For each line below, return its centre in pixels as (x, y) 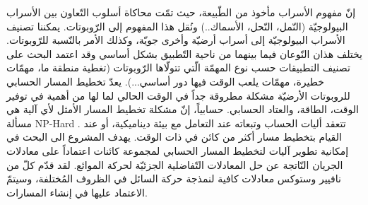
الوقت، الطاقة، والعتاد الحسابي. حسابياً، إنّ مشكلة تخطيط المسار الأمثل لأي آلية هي (183, 109)
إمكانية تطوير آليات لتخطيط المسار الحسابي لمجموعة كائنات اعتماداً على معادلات (178, 150)
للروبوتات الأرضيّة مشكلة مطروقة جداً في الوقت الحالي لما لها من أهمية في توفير (178, 95)
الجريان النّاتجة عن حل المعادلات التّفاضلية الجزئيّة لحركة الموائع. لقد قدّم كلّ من (175, 164)
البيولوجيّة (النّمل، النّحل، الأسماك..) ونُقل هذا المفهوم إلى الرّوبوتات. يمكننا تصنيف (177, 26)
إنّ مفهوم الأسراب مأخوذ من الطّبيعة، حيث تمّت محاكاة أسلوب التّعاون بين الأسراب (181, 12)
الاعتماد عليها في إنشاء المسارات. (77, 192)
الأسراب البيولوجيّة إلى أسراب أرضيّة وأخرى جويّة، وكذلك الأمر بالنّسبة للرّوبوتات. (176, 40)
